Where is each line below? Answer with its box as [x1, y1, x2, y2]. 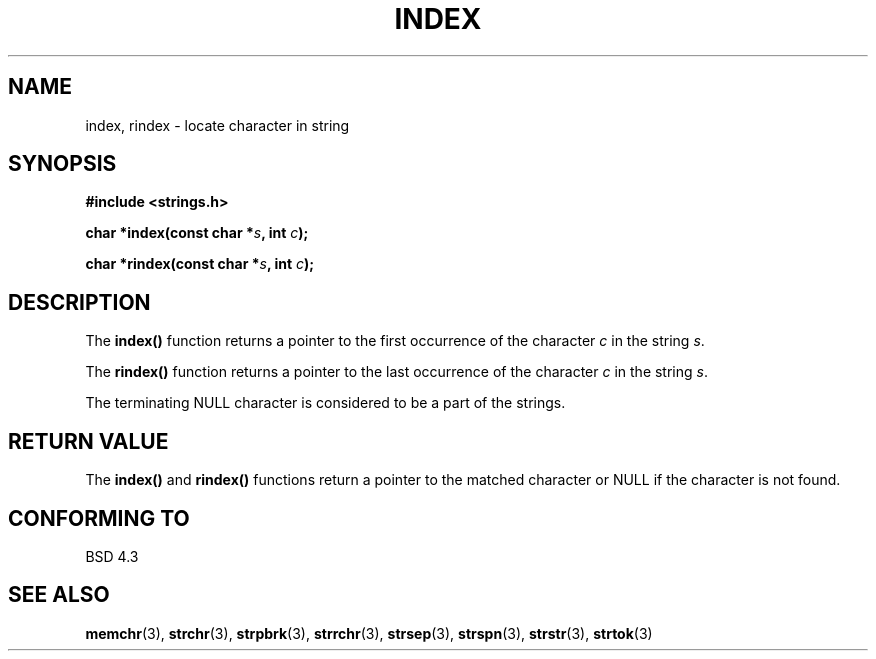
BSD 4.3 [85, 547, 139, 565]
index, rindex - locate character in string [85, 116, 350, 134]
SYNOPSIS [8, 151, 117, 177]
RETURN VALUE [8, 428, 169, 454]
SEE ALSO [8, 582, 110, 608]
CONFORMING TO [8, 505, 190, 531]
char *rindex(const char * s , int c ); [85, 255, 315, 273]
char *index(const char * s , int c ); [85, 224, 309, 242]
